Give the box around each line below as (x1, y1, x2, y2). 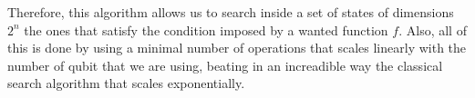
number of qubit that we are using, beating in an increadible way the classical (7, 55, 443, 74)
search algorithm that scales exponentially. (7, 73, 245, 93)
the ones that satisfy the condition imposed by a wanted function (24, 20, 388, 39)
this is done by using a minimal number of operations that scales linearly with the (7, 38, 467, 57)
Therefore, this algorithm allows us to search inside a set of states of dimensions (7, 3, 454, 21)
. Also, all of (398, 20, 467, 39)
